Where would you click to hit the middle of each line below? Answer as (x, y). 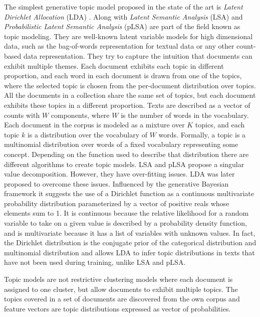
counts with (22, 115)
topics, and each (220, 125)
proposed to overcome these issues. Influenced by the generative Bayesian (116, 183)
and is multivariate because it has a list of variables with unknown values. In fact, (130, 232)
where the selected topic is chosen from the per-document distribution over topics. (130, 85)
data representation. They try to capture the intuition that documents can (138, 55)
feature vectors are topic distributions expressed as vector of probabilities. (117, 308)
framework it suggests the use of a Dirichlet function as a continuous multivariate (129, 193)
